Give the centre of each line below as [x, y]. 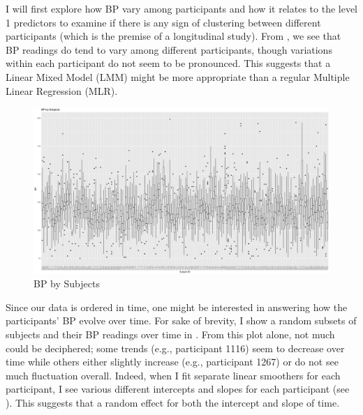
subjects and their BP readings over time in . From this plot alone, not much [170, 334]
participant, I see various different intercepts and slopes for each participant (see [178, 389]
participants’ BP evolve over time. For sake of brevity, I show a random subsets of [181, 320]
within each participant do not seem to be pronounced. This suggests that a [168, 63]
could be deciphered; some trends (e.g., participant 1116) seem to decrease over [175, 348]
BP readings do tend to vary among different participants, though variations [169, 49]
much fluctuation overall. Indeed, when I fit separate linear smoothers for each [173, 375]
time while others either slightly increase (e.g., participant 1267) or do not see [172, 362]
